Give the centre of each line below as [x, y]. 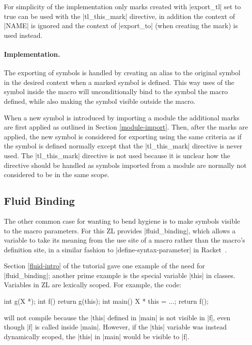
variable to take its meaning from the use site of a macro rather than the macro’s [125, 240]
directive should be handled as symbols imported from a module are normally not [125, 165]
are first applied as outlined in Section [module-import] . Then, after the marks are [126, 127]
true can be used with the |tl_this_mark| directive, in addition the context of [119, 16]
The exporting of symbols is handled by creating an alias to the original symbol [122, 73]
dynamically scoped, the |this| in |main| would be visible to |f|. [97, 336]
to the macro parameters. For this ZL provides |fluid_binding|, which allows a [120, 230]
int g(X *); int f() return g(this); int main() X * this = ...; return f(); [106, 301]
